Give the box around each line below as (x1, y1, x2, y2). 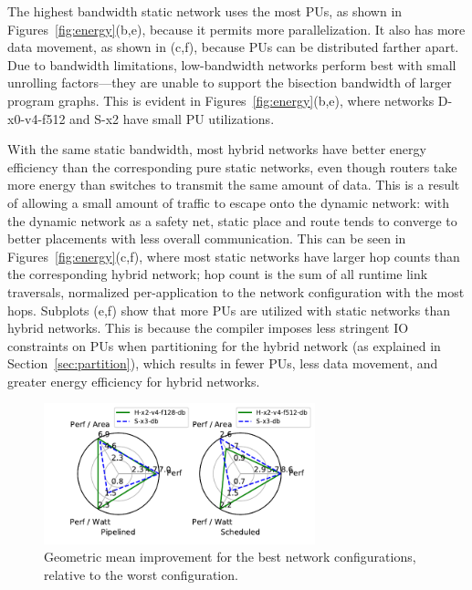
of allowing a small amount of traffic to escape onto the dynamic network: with (7, 192, 449, 212)
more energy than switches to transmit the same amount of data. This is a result (7, 175, 460, 194)
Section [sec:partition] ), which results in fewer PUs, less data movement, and (7, 354, 438, 373)
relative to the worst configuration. (44, 564, 238, 584)
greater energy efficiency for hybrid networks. (7, 371, 260, 390)
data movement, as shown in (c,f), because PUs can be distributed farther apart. (7, 37, 459, 57)
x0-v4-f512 (7, 109, 66, 128)
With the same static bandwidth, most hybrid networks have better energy (7, 140, 426, 159)
